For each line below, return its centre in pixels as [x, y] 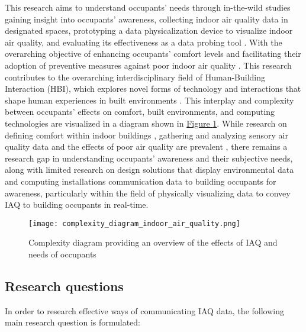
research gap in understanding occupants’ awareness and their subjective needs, [149, 158]
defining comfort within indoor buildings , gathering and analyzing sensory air [146, 135]
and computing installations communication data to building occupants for [141, 181]
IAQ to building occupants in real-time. [77, 204]
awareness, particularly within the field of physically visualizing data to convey [148, 193]
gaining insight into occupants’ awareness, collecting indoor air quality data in [146, 19]
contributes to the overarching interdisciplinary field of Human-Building [135, 77]
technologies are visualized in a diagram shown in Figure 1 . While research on [146, 123]
